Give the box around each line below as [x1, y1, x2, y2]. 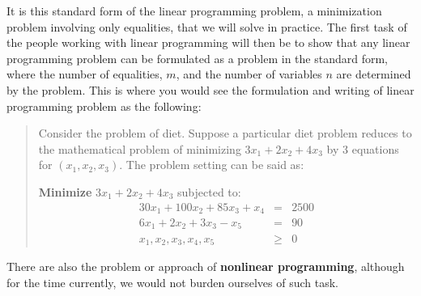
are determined [336, 66, 411, 82]
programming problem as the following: [6, 97, 202, 114]
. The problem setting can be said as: [119, 156, 304, 173]
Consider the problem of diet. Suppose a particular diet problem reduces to [38, 125, 412, 142]
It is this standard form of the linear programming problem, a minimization [6, 2, 382, 19]
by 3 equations [326, 140, 399, 157]
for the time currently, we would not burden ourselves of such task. [6, 273, 339, 290]
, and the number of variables [176, 66, 322, 82]
